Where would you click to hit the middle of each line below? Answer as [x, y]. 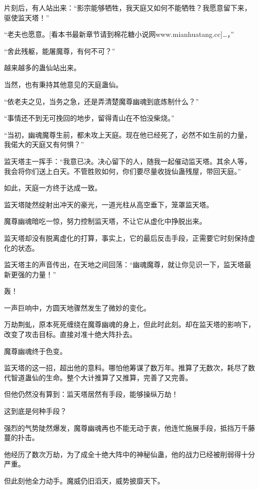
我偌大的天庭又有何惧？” [44, 144]
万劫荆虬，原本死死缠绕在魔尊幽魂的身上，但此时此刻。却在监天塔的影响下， [129, 324]
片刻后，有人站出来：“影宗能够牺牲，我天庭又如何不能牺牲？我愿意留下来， [128, 7]
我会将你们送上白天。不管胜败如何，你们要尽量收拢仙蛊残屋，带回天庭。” [123, 171]
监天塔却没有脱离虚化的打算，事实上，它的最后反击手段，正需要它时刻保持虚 [129, 238]
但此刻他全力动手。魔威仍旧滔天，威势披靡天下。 [84, 481]
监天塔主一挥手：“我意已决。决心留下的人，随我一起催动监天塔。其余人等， [128, 161]
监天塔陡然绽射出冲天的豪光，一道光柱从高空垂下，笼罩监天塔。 [109, 204]
